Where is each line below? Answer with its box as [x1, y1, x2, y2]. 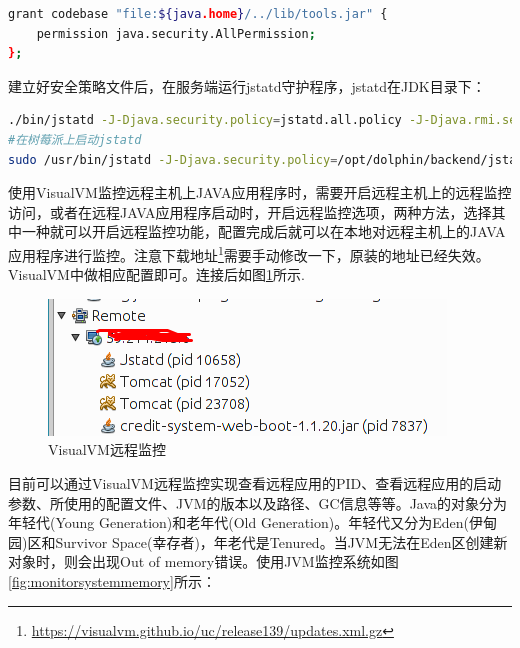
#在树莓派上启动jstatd [8, 132, 142, 147]
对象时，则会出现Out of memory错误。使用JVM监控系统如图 [8, 551, 399, 572]
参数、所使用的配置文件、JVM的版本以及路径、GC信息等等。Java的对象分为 [8, 492, 508, 513]
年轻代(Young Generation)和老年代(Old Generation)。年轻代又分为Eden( [8, 512, 469, 533]
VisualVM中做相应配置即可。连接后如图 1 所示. [8, 264, 305, 285]
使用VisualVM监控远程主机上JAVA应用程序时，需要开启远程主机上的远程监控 [8, 182, 512, 203]
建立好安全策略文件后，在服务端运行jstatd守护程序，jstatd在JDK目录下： [8, 75, 486, 96]
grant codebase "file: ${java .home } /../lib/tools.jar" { [8, 7, 388, 21]
